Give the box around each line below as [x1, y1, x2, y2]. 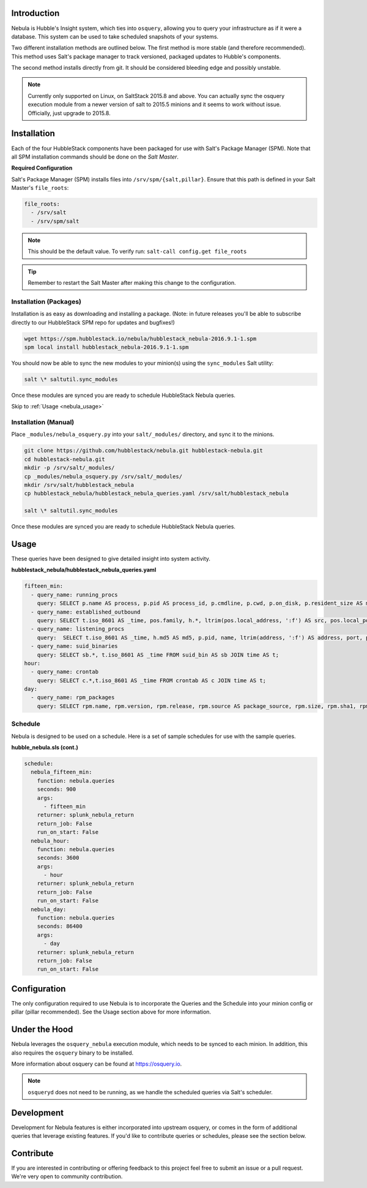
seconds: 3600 [37, 854, 80, 862]
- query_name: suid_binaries [31, 643, 119, 650]
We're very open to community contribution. [11, 1173, 123, 1180]
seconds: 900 [37, 786, 76, 793]
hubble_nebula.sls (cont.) [11, 744, 79, 751]
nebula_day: [31, 906, 67, 912]
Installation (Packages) [11, 297, 82, 306]
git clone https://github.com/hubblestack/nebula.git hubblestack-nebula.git [24, 447, 263, 454]
